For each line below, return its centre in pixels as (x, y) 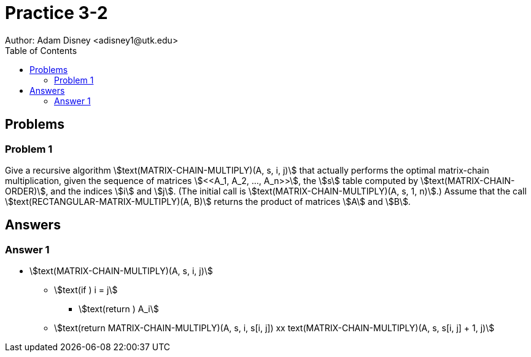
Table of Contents (41, 50)
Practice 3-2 (56, 13)
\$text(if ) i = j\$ (86, 290)
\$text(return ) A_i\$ (119, 309)
